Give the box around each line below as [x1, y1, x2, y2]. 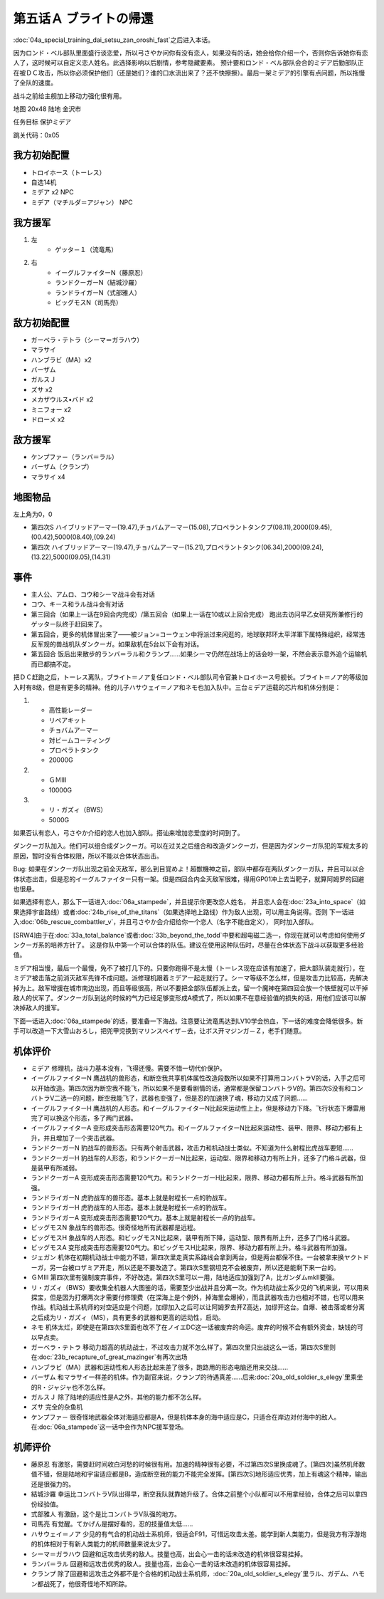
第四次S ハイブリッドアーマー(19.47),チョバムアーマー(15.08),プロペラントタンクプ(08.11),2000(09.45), [31, 523, 332, 532]
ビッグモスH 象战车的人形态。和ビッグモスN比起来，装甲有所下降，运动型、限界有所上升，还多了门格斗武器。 [31, 1233, 353, 1242]
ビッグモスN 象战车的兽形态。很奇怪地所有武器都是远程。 [31, 1223, 200, 1232]
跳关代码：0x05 [13, 130, 60, 139]
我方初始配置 [13, 150, 70, 162]
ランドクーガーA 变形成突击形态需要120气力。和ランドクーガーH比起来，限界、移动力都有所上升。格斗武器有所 [31, 1173, 358, 1182]
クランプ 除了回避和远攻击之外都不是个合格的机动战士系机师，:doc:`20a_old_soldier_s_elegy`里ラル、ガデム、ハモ [31, 1570, 366, 1578]
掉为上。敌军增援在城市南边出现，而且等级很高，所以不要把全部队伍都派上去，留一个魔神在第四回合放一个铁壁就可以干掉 [13, 983, 368, 992]
